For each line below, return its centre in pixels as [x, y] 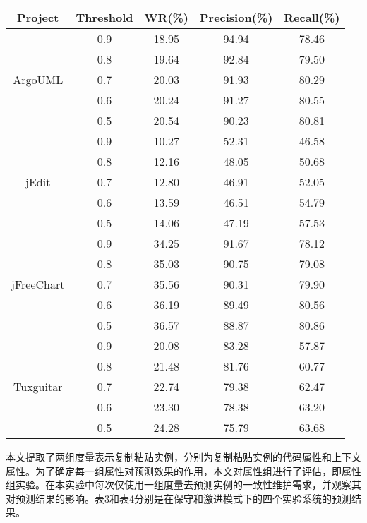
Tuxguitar [38, 386]
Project [38, 17]
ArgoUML [38, 79]
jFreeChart [38, 284]
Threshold [104, 17]
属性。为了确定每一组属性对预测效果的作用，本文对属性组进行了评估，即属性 [183, 470]
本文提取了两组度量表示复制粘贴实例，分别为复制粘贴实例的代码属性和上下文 [183, 457]
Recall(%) [312, 17]
